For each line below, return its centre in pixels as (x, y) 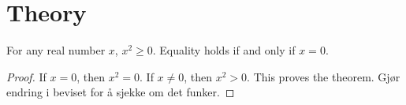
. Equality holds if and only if (224, 50)
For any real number (56, 50)
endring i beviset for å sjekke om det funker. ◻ (121, 92)
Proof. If (26, 76)
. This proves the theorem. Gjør (324, 76)
